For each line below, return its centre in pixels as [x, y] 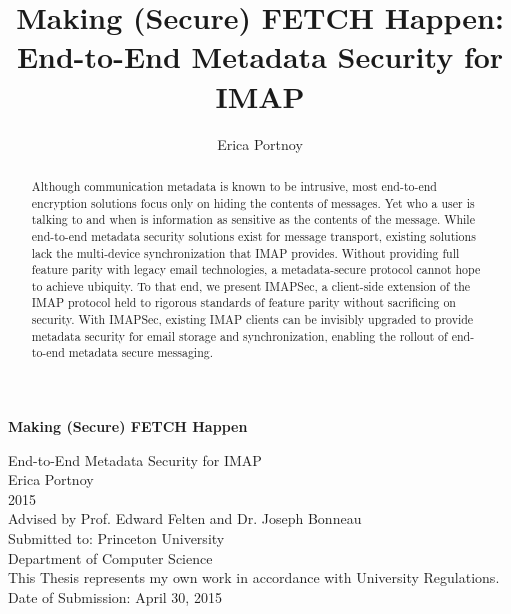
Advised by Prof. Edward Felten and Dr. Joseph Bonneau [185, 518]
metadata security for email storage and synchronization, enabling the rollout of [239, 335]
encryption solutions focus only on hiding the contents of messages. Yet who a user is [253, 202]
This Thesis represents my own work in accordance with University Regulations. [254, 577]
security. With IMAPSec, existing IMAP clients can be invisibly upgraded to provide [252, 319]
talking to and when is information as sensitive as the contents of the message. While [253, 219]
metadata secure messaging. [140, 352]
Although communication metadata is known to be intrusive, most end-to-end [234, 185]
